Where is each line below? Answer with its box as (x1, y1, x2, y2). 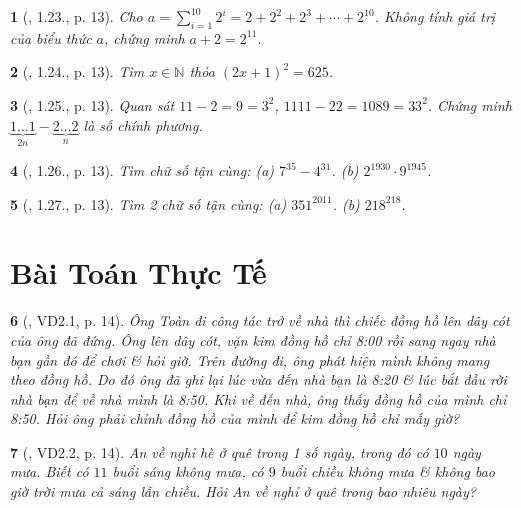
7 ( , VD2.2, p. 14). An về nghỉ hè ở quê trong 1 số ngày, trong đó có (10, 441, 429, 462)
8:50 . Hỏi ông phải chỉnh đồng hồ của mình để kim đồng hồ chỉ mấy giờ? (10, 408, 460, 429)
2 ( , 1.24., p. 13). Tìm (10, 61, 145, 82)
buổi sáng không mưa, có (112, 461, 264, 482)
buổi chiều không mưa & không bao (280, 461, 495, 482)
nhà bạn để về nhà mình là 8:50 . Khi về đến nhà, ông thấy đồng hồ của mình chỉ (10, 388, 507, 409)
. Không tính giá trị (374, 6, 496, 26)
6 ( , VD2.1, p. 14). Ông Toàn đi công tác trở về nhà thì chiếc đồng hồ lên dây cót (10, 310, 510, 331)
